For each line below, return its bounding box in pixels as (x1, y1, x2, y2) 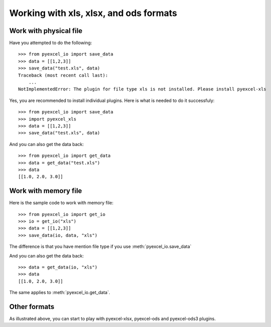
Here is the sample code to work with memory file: (9, 200, 114, 206)
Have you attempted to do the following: (9, 40, 92, 46)
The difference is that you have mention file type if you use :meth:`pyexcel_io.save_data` (9, 243, 192, 249)
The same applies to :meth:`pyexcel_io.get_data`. (9, 289, 110, 295)
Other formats (9, 302, 55, 311)
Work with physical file (9, 26, 83, 35)
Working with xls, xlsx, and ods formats (9, 7, 177, 18)
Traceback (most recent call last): (18, 72, 108, 78)
